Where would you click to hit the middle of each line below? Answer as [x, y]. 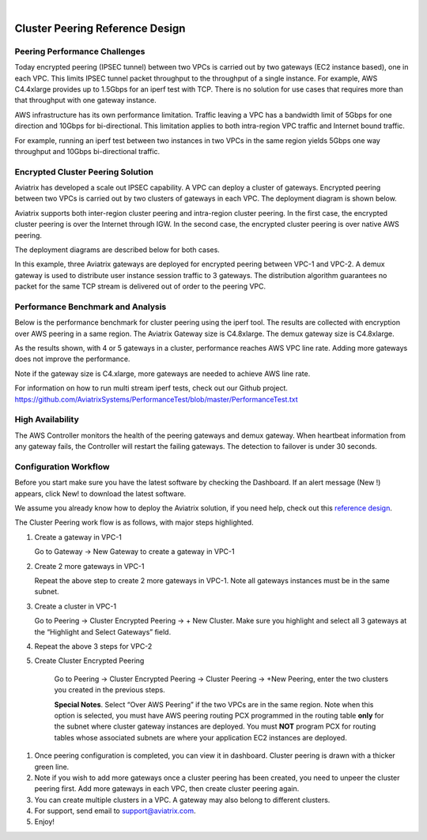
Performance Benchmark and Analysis [91, 307]
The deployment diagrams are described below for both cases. [117, 250]
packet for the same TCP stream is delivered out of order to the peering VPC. [140, 286]
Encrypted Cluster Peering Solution [84, 171]
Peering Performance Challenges [80, 51]
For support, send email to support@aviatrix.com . [115, 811]
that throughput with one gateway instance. [86, 100]
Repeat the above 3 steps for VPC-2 [93, 646]
